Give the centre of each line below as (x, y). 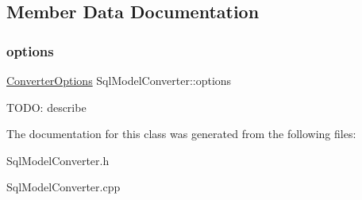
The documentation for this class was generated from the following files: (181, 134)
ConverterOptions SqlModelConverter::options (119, 80)
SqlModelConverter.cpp (64, 187)
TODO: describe (46, 107)
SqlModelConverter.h (58, 160)
